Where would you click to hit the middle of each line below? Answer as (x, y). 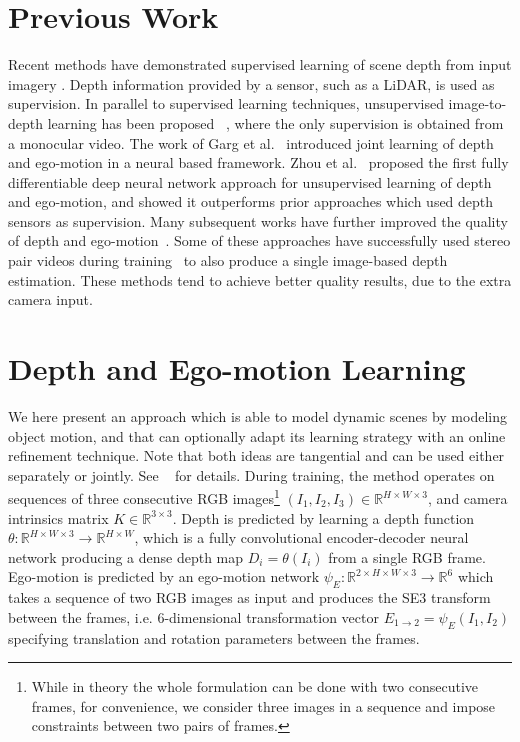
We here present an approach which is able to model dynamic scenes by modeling (257, 415)
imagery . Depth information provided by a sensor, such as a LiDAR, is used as (251, 83)
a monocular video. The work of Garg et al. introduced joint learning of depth (251, 142)
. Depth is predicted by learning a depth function (323, 517)
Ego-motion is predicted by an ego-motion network (164, 576)
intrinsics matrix (58, 517)
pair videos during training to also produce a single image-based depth (228, 260)
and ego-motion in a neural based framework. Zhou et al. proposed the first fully (258, 162)
